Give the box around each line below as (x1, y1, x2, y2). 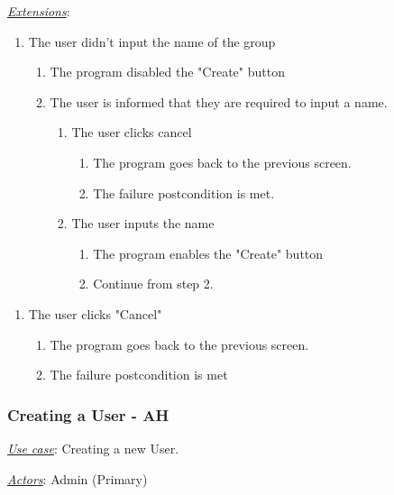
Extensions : (7, 2, 70, 20)
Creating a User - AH (7, 403, 170, 426)
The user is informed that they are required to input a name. (50, 92, 388, 111)
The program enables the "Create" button (93, 243, 324, 262)
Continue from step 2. (93, 274, 214, 293)
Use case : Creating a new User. (7, 438, 179, 457)
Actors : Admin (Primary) (7, 469, 148, 488)
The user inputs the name (71, 214, 215, 233)
